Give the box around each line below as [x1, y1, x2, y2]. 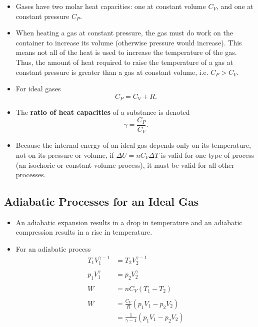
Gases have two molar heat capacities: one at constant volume [15, 1, 206, 11]
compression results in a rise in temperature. [15, 227, 152, 237]
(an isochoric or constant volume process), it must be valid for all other [15, 159, 234, 170]
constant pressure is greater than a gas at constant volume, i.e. [15, 66, 208, 77]
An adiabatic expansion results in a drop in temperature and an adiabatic [15, 217, 242, 227]
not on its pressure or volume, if [15, 149, 114, 160]
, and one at [216, 1, 253, 11]
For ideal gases [15, 83, 61, 94]
